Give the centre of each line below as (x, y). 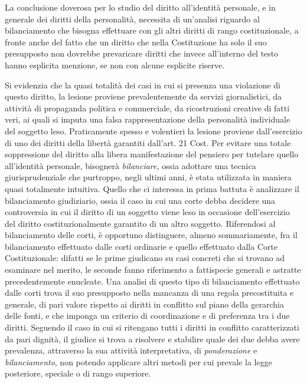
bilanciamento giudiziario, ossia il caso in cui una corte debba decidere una (140, 200)
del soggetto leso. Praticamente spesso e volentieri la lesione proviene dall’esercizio (153, 131)
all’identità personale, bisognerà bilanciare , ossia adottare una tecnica (130, 165)
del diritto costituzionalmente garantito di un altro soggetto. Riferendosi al (140, 223)
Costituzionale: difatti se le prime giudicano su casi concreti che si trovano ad (145, 258)
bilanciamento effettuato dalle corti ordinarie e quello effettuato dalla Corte (141, 246)
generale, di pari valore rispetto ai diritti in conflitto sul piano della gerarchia (144, 304)
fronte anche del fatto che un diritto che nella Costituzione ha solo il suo (136, 42)
